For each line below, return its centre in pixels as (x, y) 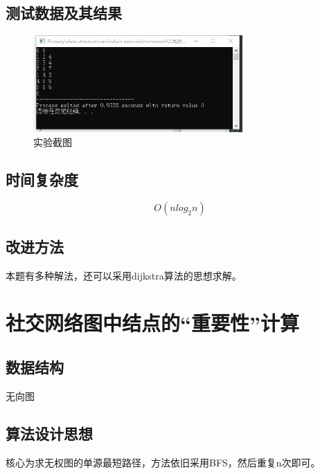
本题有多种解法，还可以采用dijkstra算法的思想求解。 (124, 275)
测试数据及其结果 (64, 13)
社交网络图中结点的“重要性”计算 (152, 323)
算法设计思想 (49, 433)
